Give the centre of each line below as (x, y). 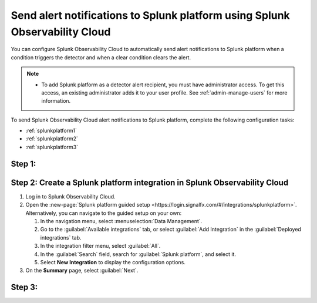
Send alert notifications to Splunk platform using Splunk (150, 15)
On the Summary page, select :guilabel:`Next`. (82, 271)
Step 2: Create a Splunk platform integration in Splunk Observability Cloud (150, 182)
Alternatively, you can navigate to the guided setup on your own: (104, 213)
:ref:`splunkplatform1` (51, 131)
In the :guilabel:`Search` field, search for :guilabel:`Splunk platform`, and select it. (138, 254)
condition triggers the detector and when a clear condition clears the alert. (101, 57)
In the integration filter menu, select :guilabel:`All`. (100, 246)
